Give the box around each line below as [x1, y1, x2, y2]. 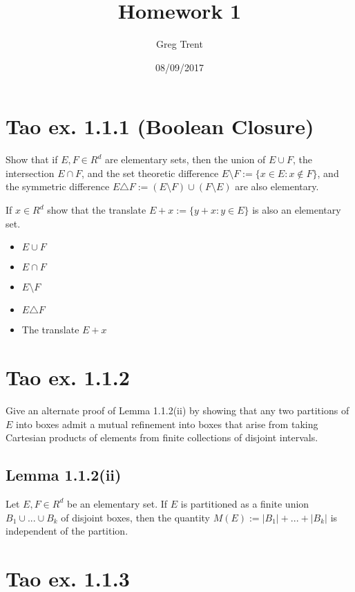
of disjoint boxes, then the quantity [61, 510, 210, 524]
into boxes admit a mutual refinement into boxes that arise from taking [16, 416, 318, 431]
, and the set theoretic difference [81, 165, 219, 180]
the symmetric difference [6, 179, 110, 194]
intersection [6, 165, 55, 180]
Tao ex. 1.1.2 [6, 363, 130, 391]
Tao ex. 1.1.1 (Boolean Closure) [6, 112, 314, 140]
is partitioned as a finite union [180, 496, 309, 510]
